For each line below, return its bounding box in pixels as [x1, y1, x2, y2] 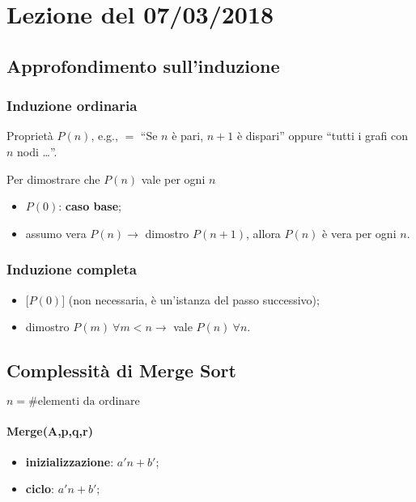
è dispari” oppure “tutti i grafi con [236, 127, 408, 144]
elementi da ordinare [37, 395, 140, 407]
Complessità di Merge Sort [6, 358, 236, 383]
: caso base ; [58, 198, 121, 215]
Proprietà [6, 127, 53, 144]
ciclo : [25, 480, 54, 497]
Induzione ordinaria [6, 96, 138, 116]
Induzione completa [6, 259, 138, 279]
